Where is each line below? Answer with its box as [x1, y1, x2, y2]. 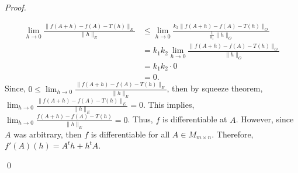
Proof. [5, 1, 26, 13]
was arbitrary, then [13, 128, 82, 140]
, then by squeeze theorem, [167, 82, 263, 94]
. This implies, [143, 98, 195, 111]
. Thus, [127, 113, 153, 125]
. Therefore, [212, 128, 254, 140]
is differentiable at [162, 113, 227, 125]
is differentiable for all [91, 128, 170, 140]
